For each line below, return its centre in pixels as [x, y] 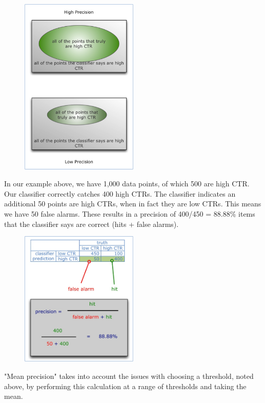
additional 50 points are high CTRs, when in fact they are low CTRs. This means [133, 204]
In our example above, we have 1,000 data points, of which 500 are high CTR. [127, 184]
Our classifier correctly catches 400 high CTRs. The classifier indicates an [120, 193]
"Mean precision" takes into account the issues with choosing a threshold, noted [129, 376]
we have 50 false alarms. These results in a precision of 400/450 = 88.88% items [130, 213]
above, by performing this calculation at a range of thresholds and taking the [125, 386]
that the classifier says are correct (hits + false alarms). [91, 224]
